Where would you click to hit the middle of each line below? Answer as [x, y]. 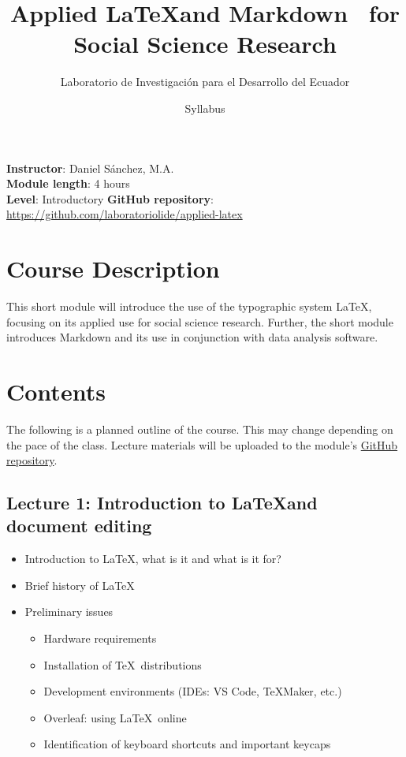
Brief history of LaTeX [80, 585]
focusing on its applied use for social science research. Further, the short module [200, 321]
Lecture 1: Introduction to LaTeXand [162, 503]
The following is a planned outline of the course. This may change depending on [200, 429]
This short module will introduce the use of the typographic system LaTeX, [189, 306]
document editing [79, 526]
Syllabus [205, 108]
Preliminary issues [69, 612]
